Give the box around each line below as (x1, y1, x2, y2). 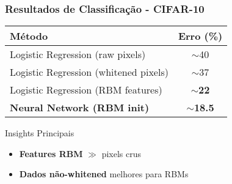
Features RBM (19, 147, 83, 160)
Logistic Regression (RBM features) (10, 83, 162, 97)
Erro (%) (178, 29, 223, 43)
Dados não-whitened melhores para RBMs (19, 167, 189, 180)
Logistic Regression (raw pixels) (10, 47, 146, 62)
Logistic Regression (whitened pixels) (10, 65, 169, 79)
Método (10, 29, 48, 43)
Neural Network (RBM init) (10, 100, 150, 115)
